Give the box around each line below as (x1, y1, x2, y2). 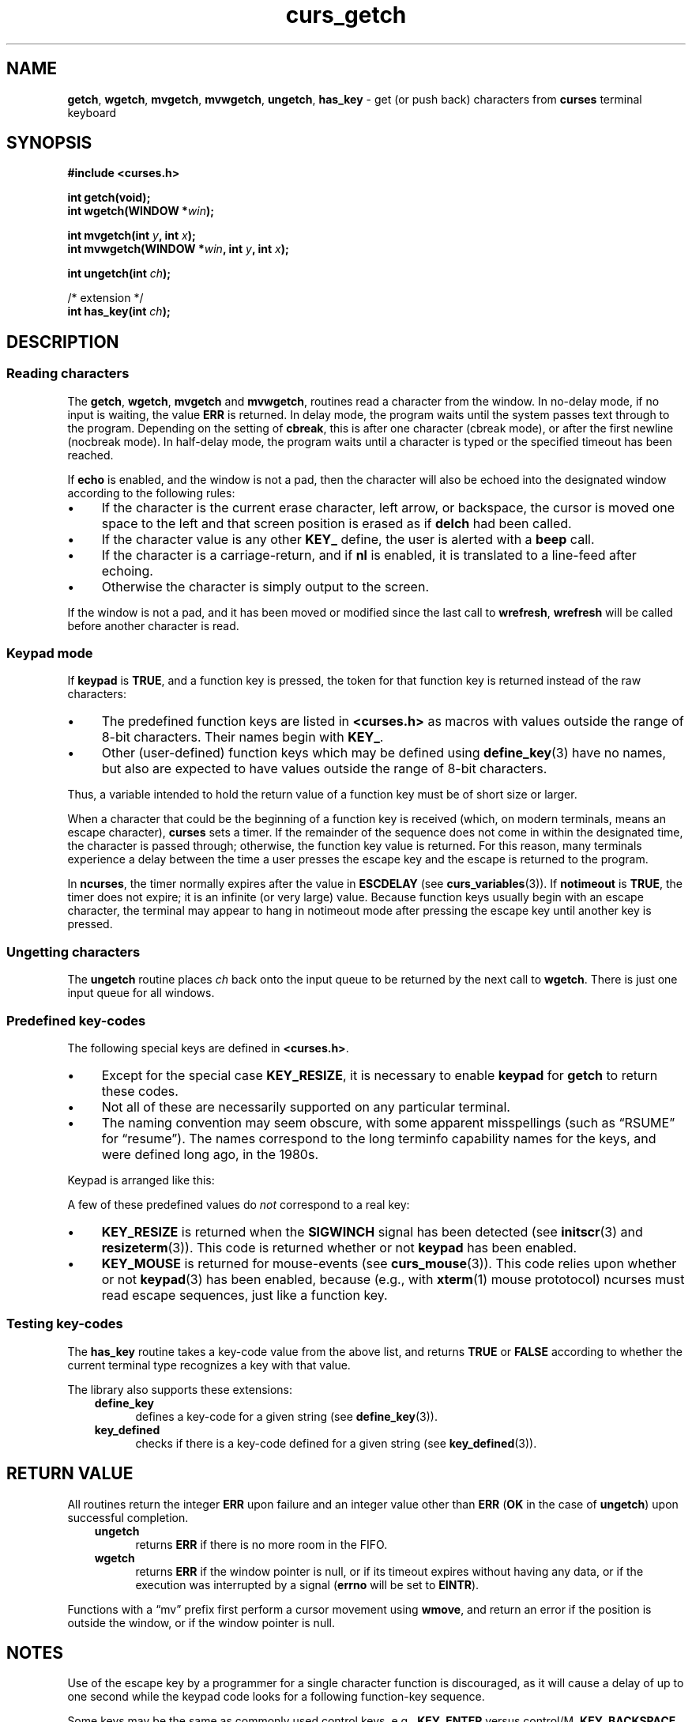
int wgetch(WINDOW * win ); (67, 204, 215, 218)
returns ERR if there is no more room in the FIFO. (135, 1537, 388, 1551)
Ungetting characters (6, 943, 141, 960)
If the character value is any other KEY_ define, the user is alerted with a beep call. (101, 531, 595, 547)
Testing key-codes (6, 1316, 123, 1332)
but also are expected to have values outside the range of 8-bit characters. (101, 761, 547, 777)
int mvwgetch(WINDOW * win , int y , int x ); (67, 242, 289, 256)
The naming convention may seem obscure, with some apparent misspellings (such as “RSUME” (101, 1114, 675, 1131)
